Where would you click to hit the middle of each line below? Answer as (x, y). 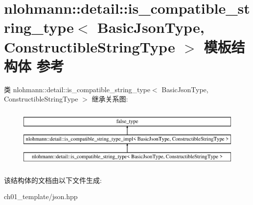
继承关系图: (110, 99)
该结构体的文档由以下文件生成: (53, 180)
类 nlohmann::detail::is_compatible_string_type (77, 89)
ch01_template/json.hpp (41, 196)
